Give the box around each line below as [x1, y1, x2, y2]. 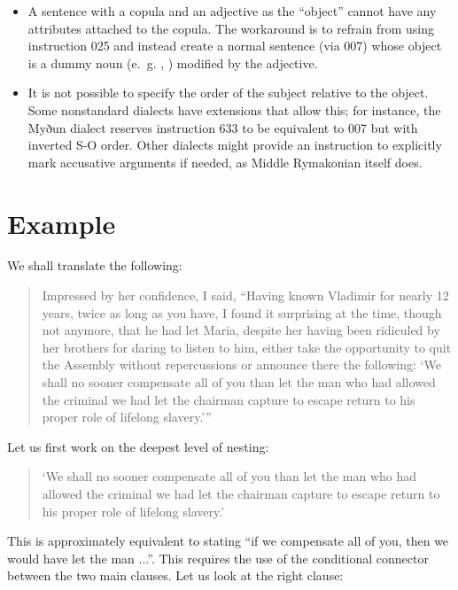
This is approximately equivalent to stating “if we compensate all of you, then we [7, 532, 449, 550]
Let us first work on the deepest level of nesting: [7, 437, 269, 455]
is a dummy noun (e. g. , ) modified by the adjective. [27, 53, 318, 72]
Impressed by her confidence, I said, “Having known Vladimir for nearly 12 [42, 286, 449, 305]
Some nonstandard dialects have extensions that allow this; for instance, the [27, 100, 441, 119]
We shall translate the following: [7, 256, 182, 275]
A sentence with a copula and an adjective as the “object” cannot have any [27, 2, 437, 19]
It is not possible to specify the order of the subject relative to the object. [27, 83, 429, 102]
